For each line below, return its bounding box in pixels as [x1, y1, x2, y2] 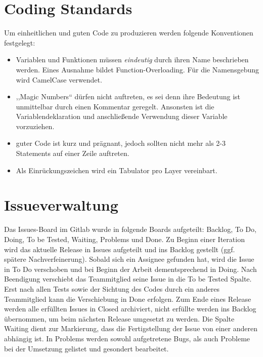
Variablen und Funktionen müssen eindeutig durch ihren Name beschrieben [16, 54, 249, 65]
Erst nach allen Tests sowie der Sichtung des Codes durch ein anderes [4, 283, 220, 294]
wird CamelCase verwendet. [16, 74, 102, 85]
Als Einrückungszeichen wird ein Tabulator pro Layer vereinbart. [16, 165, 217, 175]
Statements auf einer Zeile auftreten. [16, 148, 129, 158]
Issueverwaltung [4, 194, 118, 215]
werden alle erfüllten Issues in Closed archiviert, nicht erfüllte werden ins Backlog [4, 303, 256, 314]
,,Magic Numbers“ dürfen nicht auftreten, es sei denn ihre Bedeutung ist [16, 91, 241, 102]
